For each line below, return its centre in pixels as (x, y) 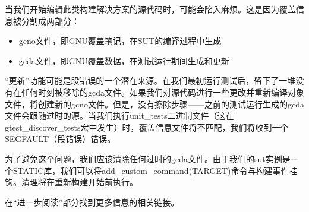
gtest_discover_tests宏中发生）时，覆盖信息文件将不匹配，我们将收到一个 (147, 127)
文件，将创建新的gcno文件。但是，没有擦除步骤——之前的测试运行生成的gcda (154, 104)
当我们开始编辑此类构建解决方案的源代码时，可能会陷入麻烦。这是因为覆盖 (150, 9)
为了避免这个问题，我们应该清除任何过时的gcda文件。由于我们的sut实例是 (148, 158)
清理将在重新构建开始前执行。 (79, 182)
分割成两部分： (50, 20)
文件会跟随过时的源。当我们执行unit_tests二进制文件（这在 (119, 116)
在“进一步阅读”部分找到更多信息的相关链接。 (92, 202)
